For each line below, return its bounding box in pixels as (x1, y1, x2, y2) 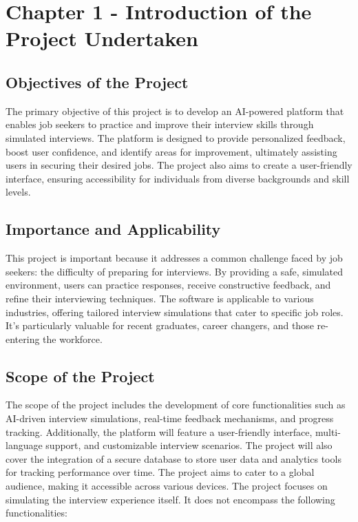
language (6, 438, 43, 452)
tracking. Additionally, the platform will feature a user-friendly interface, (6, 424, 313, 439)
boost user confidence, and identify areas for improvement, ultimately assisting (6, 144, 337, 158)
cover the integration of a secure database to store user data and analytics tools (6, 451, 341, 466)
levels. (6, 185, 31, 199)
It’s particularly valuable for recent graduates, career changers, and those (6, 318, 314, 333)
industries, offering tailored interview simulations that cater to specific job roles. (6, 304, 344, 319)
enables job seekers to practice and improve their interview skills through (6, 117, 314, 132)
